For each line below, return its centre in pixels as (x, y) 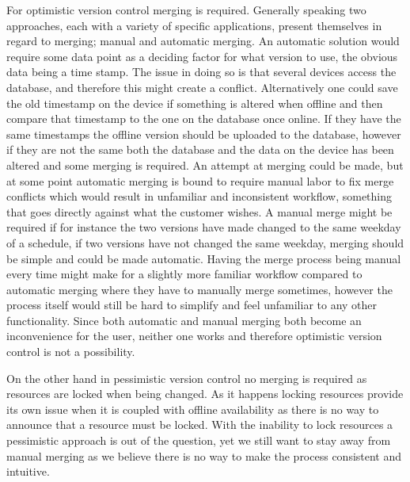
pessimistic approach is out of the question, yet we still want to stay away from (199, 440)
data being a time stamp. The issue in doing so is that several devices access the (201, 72)
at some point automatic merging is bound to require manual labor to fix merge (200, 180)
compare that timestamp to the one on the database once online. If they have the (204, 119)
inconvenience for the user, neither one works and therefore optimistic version (194, 336)
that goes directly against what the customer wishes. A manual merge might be (199, 211)
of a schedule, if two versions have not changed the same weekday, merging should (205, 242)
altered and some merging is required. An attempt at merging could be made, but (205, 164)
